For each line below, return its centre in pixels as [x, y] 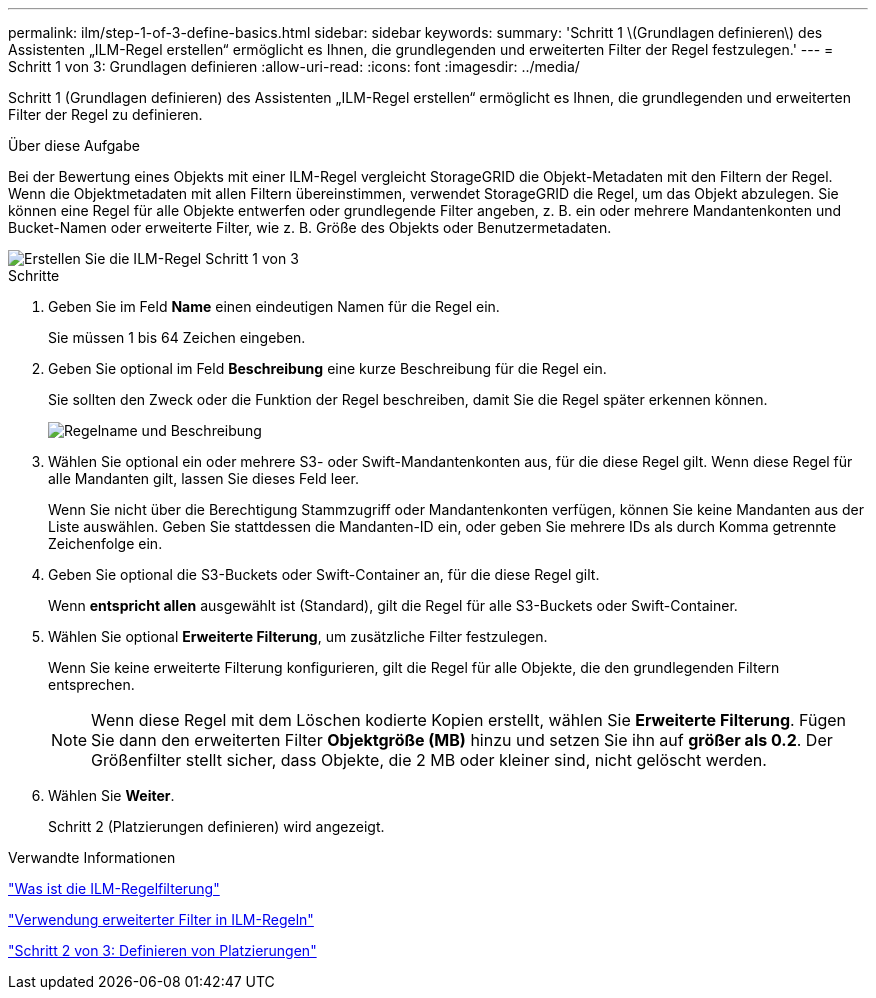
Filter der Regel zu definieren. [105, 114]
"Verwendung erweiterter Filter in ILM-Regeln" [161, 919]
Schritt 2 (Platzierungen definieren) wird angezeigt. [216, 826]
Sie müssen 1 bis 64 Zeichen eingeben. [177, 337]
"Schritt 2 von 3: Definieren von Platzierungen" [162, 950]
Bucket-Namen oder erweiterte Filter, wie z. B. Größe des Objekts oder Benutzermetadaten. [310, 227]
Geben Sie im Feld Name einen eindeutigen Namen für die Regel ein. [274, 306]
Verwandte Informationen [92, 857]
